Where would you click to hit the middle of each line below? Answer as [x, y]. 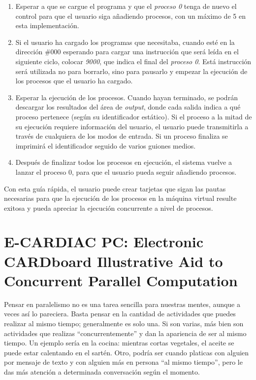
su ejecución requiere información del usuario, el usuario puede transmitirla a [132, 126]
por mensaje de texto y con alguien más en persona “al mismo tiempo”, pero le [123, 362]
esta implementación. [47, 25]
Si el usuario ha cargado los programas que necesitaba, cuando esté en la [125, 42]
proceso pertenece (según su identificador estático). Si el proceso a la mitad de [134, 116]
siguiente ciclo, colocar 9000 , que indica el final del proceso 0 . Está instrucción [133, 61]
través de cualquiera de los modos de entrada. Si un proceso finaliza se [122, 136]
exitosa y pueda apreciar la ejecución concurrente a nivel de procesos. [109, 208]
